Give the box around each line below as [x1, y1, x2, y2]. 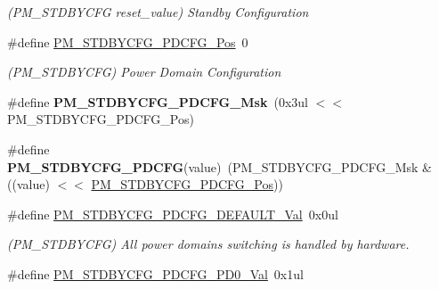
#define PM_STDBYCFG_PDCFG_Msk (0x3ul [7, 92, 308, 111]
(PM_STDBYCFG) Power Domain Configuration [7, 62, 281, 81]
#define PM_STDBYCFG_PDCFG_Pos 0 [7, 32, 248, 51]
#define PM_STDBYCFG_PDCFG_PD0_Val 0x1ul [7, 264, 304, 283]
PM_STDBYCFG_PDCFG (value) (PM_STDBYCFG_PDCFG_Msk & [7, 157, 432, 176]
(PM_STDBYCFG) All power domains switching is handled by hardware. [7, 235, 410, 253]
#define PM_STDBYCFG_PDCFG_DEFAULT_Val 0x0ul [7, 204, 338, 223]
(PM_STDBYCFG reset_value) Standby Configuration [7, 3, 309, 21]
